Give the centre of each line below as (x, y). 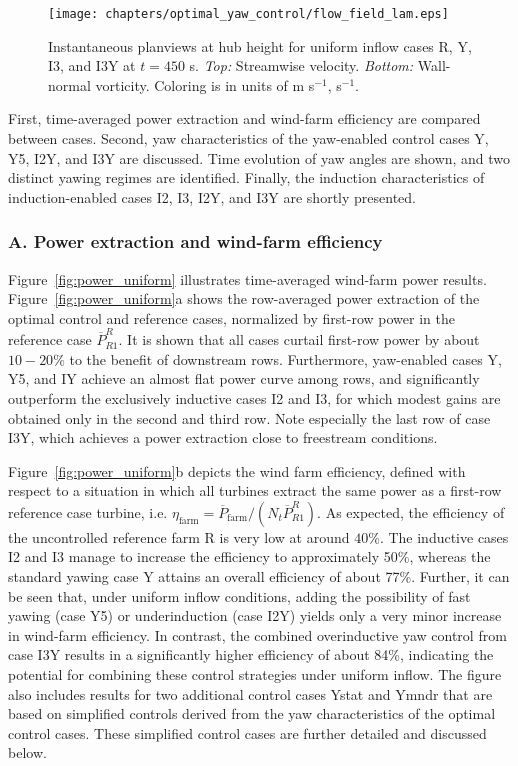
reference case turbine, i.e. (88, 511)
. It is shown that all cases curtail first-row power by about (299, 339)
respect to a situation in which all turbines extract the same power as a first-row (255, 490)
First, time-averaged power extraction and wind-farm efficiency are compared (244, 118)
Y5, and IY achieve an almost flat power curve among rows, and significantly (244, 378)
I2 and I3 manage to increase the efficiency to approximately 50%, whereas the (249, 556)
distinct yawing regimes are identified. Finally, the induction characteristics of (246, 177)
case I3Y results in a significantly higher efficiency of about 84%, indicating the (251, 654)
